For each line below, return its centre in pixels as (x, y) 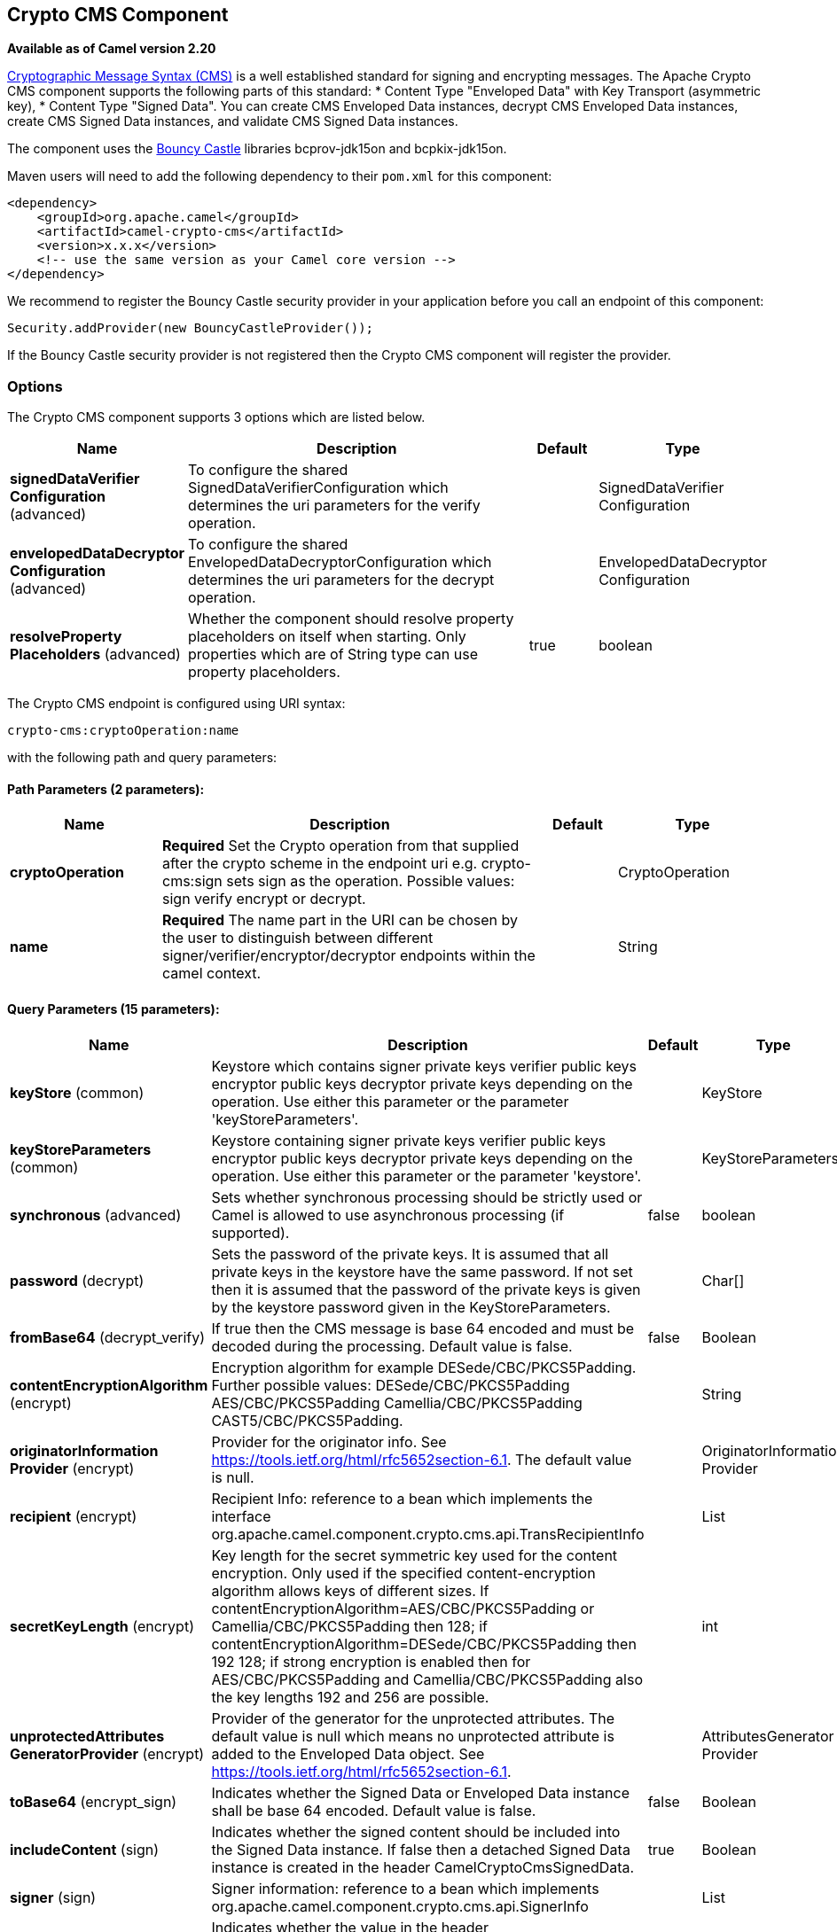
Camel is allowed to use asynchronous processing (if (388, 1215)
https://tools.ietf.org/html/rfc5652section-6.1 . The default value (422, 1459)
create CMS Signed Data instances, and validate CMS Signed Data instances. (233, 121)
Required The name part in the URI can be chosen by (340, 920)
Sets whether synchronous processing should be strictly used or (427, 1197)
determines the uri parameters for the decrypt (341, 580)
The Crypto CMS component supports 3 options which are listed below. (216, 417)
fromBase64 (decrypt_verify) (108, 1337)
